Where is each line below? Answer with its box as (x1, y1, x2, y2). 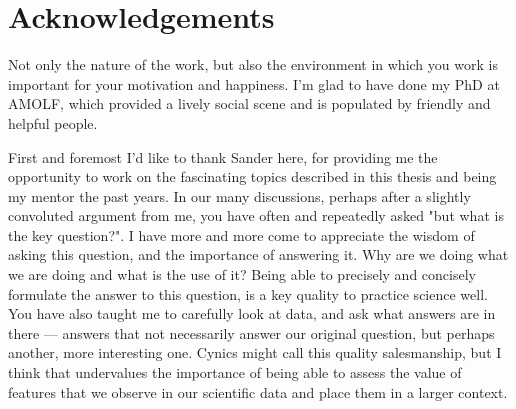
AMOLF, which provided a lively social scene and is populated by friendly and (8, 93, 491, 114)
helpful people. (8, 112, 98, 133)
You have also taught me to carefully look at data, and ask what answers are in (8, 303, 496, 324)
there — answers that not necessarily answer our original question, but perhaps (8, 322, 495, 343)
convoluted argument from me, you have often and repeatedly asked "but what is (8, 205, 504, 226)
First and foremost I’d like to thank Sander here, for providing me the (8, 146, 438, 167)
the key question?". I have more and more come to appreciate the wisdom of (8, 224, 475, 245)
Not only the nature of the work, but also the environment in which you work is (8, 54, 498, 75)
